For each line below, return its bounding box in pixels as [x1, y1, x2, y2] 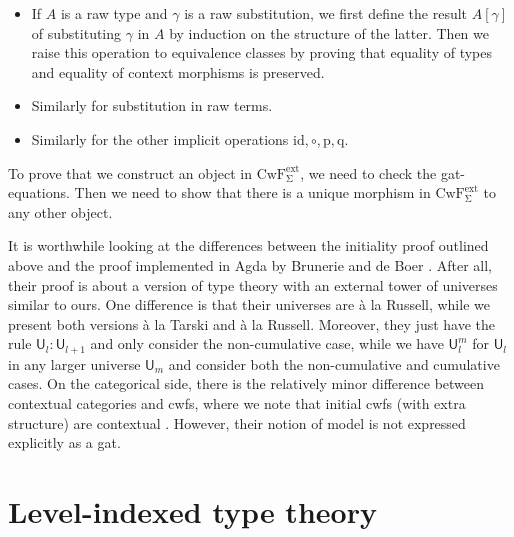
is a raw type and [60, 3, 168, 23]
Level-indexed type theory [8, 490, 377, 531]
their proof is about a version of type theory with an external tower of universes [8, 274, 498, 295]
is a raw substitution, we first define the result [184, 3, 468, 23]
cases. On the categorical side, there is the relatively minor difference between [8, 373, 485, 394]
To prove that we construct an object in [8, 162, 252, 183]
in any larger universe [8, 353, 141, 374]
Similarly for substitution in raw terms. [31, 95, 273, 116]
